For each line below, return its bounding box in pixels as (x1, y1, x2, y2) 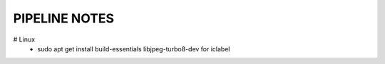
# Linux (13, 35, 36, 44)
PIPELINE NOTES (13, 11, 114, 26)
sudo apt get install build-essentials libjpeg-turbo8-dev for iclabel (37, 44, 230, 53)
